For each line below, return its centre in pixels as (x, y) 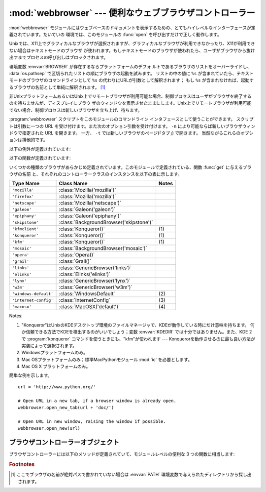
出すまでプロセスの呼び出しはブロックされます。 (59, 57)
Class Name (73, 184)
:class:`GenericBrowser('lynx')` (95, 281)
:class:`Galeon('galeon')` (87, 209)
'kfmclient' (25, 229)
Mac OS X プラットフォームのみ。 (56, 367)
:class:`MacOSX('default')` (89, 307)
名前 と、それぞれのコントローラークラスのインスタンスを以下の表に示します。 (102, 174)
